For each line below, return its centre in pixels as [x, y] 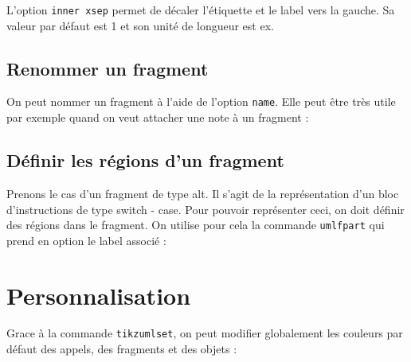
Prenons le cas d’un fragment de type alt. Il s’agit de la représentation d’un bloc [203, 193]
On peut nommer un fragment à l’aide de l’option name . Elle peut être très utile [201, 101]
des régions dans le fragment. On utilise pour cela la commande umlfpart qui [196, 225]
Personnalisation [99, 295]
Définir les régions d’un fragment [145, 160]
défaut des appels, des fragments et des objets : [122, 349]
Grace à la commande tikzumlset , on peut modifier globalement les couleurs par [205, 333]
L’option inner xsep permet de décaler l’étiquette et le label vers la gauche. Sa [201, 10]
